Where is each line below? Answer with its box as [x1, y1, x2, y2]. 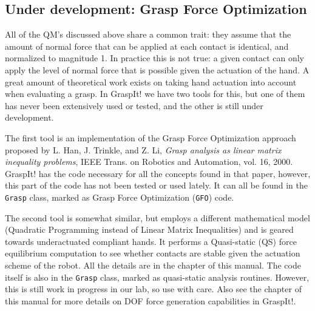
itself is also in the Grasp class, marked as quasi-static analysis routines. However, [5, 270, 310, 283]
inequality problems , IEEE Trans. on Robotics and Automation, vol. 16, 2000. [5, 155, 293, 168]
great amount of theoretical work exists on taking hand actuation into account [5, 75, 297, 88]
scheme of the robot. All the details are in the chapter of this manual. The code [5, 258, 301, 271]
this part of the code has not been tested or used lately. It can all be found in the [5, 179, 308, 192]
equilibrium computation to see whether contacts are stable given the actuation [5, 247, 300, 259]
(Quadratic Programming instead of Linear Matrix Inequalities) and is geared [5, 223, 294, 236]
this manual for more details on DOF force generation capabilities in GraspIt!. [5, 294, 296, 307]
